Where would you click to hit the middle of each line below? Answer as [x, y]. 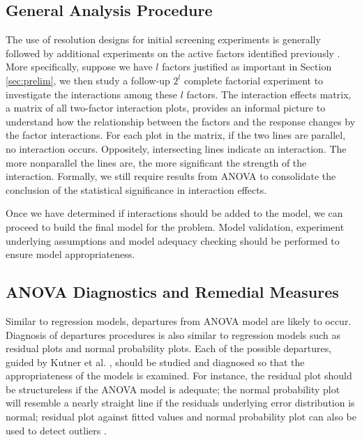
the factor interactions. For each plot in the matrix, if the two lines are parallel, [176, 135]
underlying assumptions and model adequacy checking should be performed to [173, 240]
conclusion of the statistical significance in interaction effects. [136, 189]
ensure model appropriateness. [70, 254]
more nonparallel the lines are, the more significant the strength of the [156, 162]
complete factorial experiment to [254, 80]
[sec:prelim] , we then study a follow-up [88, 80]
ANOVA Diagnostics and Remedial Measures [172, 292]
